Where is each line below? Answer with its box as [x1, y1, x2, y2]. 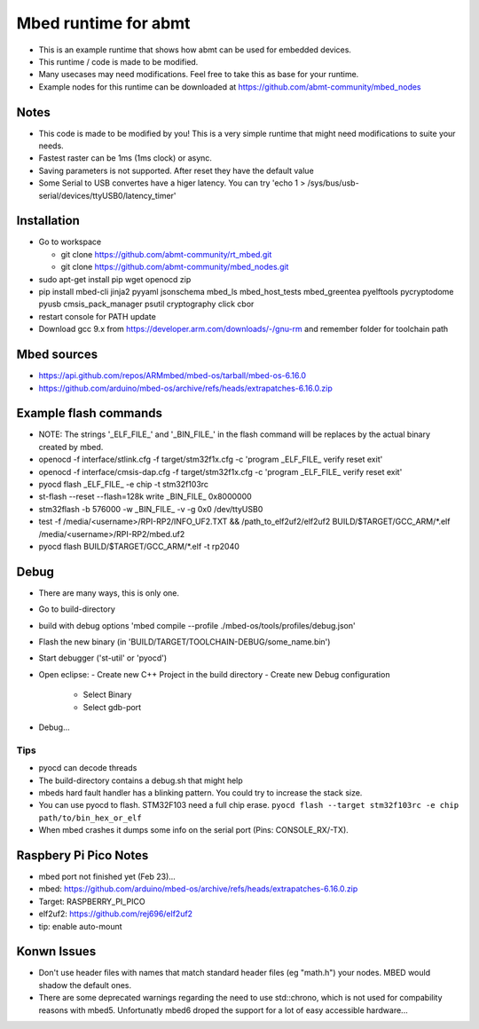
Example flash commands [16, 406, 163, 421]
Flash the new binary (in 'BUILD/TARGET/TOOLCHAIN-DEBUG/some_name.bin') [38, 637, 331, 647]
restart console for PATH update [38, 311, 157, 321]
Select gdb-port [82, 701, 142, 712]
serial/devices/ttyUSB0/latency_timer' [38, 190, 177, 201]
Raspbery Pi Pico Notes [16, 848, 149, 863]
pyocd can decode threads [38, 763, 137, 773]
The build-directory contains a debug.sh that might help [38, 775, 243, 786]
